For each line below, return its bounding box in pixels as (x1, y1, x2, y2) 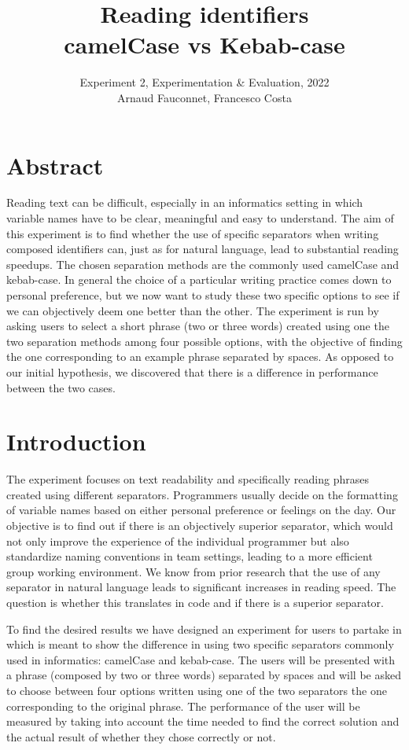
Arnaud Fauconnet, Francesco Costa (117, 89, 292, 105)
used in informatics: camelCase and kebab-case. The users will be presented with (6, 651, 396, 667)
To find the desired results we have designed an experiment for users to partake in (6, 620, 402, 637)
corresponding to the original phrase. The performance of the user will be (6, 697, 360, 714)
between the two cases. (6, 379, 116, 395)
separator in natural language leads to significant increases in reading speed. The (6, 579, 396, 595)
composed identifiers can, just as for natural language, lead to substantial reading (6, 241, 399, 257)
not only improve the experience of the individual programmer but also (6, 532, 349, 549)
